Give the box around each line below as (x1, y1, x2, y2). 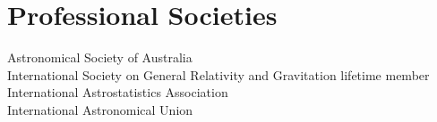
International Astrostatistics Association (7, 83, 228, 102)
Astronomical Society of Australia (7, 48, 193, 67)
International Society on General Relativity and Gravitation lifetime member (7, 65, 430, 84)
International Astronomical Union (7, 100, 193, 118)
